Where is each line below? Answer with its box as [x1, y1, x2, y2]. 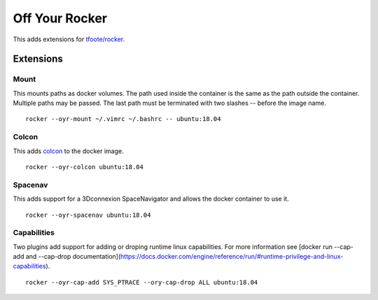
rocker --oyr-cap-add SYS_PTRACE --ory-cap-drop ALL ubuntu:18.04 [25, 278, 258, 286]
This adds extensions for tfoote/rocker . [13, 35, 125, 43]
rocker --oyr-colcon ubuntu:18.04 [25, 163, 143, 171]
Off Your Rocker [13, 10, 108, 26]
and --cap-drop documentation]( [25, 252, 121, 261]
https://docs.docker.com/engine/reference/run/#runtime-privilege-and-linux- [120, 252, 344, 261]
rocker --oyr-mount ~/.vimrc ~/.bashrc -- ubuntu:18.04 [25, 115, 221, 123]
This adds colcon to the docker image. [13, 147, 124, 155]
